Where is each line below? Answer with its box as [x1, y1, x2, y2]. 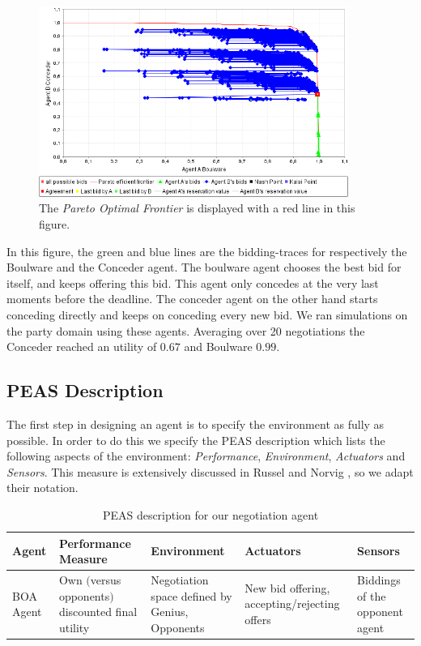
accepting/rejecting [245, 595, 340, 612]
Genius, [151, 603, 189, 620]
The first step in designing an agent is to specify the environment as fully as [6, 415, 385, 432]
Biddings [357, 571, 401, 588]
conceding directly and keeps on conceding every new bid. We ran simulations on [6, 306, 408, 323]
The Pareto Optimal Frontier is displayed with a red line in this [39, 199, 355, 216]
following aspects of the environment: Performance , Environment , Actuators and [6, 447, 406, 464]
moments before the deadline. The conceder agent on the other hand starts [6, 290, 378, 307]
